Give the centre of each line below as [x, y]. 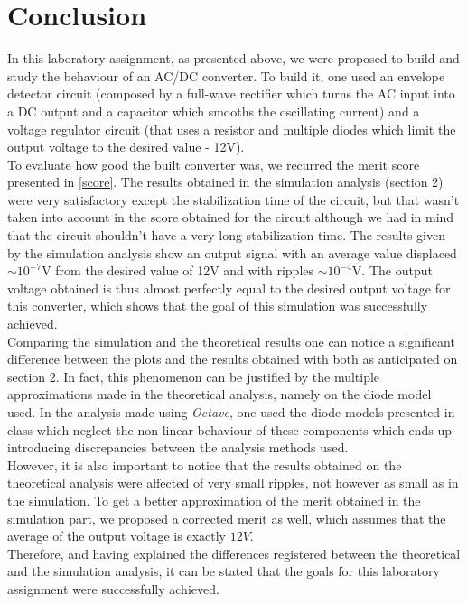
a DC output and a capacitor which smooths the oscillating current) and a [214, 111]
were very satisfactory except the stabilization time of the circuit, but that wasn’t [233, 199]
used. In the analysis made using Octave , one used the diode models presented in [231, 412]
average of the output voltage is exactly [117, 536]
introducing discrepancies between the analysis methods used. [178, 447]
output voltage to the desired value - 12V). [126, 147]
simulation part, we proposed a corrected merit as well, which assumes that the [227, 518]
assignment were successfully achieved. [113, 588]
